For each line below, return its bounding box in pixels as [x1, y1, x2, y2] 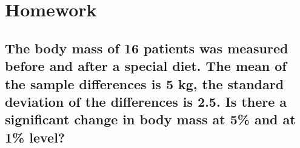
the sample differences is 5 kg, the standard [5, 74, 284, 93]
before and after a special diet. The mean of [5, 56, 287, 75]
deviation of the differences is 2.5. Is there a [5, 92, 287, 110]
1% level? [5, 127, 65, 146]
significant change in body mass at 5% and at [5, 110, 296, 129]
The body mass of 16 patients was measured [5, 38, 288, 57]
